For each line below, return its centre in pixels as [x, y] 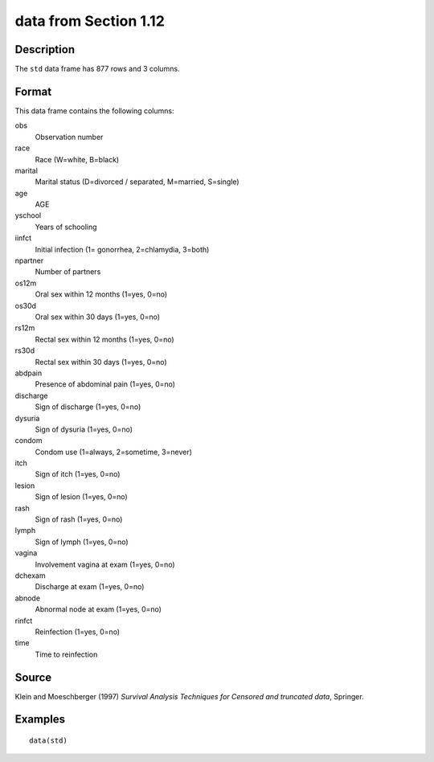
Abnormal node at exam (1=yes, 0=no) [98, 609]
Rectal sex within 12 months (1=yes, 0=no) [104, 339]
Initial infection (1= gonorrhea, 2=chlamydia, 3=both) [122, 249]
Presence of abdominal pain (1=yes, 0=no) [105, 384]
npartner [29, 260]
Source [33, 677]
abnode [27, 598]
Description [45, 49]
